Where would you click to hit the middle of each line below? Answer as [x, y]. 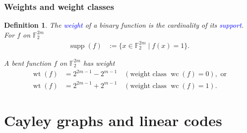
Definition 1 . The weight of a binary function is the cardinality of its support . [124, 25]
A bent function [28, 63]
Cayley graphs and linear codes [113, 120]
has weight [99, 63]
